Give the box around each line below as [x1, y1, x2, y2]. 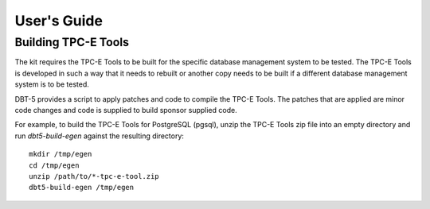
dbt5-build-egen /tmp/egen [29, 183, 135, 192]
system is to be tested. [14, 79, 89, 89]
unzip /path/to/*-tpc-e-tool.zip [29, 172, 159, 180]
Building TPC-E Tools [14, 35, 130, 49]
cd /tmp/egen [29, 161, 80, 170]
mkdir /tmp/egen [29, 149, 92, 159]
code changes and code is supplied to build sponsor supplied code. [14, 105, 238, 114]
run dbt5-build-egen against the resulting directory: [14, 131, 185, 141]
